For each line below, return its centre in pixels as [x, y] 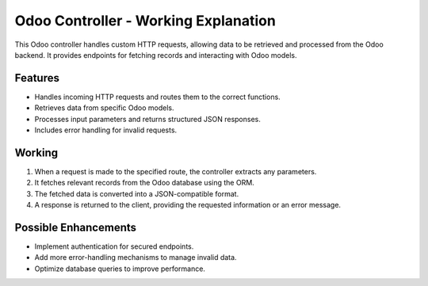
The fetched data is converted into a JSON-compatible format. [137, 193]
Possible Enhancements [76, 227]
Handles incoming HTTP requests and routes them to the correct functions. [157, 97]
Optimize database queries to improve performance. [120, 269]
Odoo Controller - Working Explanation [145, 21]
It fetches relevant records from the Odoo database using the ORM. [145, 183]
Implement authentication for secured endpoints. [114, 246]
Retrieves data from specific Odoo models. [104, 108]
